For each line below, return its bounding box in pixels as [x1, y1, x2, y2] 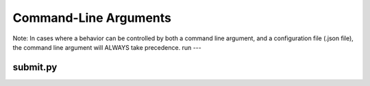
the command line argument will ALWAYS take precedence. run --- [12, 43, 201, 51]
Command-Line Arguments [12, 10, 171, 25]
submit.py [12, 61, 58, 73]
